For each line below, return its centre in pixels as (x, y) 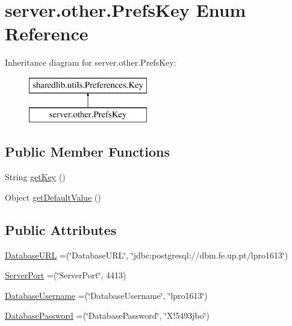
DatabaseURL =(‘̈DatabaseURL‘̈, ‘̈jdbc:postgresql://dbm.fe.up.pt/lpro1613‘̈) (147, 255)
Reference (47, 33)
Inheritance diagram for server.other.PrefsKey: (91, 62)
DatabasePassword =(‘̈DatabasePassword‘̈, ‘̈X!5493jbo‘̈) (107, 315)
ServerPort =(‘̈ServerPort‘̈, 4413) (66, 275)
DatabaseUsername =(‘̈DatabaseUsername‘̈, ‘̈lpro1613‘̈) (106, 295)
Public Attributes (61, 229)
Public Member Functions (87, 152)
